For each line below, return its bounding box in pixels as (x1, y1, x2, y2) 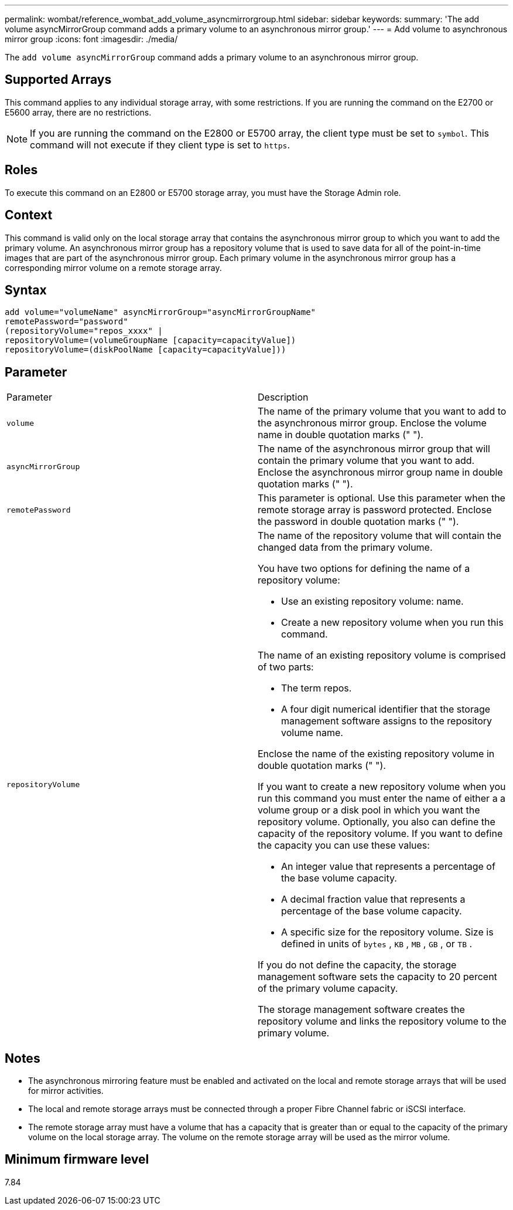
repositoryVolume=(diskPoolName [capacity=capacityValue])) (5, 345, 286, 355)
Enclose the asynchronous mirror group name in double (258, 466, 503, 479)
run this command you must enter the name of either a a (258, 792, 506, 805)
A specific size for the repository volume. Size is (281, 926, 494, 938)
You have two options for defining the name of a (258, 562, 470, 575)
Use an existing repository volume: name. (281, 595, 464, 608)
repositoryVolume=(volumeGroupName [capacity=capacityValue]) (5, 335, 296, 345)
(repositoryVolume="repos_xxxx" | (5, 326, 163, 336)
